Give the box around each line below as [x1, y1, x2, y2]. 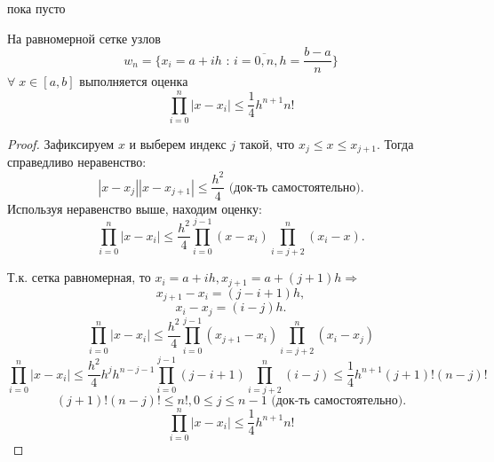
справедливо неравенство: [7, 153, 147, 171]
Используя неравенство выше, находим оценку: [7, 199, 262, 217]
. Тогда [376, 134, 414, 153]
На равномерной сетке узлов [7, 28, 161, 47]
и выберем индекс [129, 134, 227, 153]
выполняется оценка [79, 72, 188, 90]
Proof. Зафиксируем [7, 134, 115, 153]
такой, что [239, 134, 295, 153]
